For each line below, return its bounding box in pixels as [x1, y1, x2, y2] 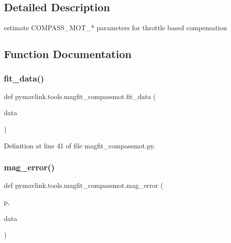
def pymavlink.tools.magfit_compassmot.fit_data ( [4, 91, 156, 101]
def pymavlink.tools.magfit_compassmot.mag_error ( [4, 180, 163, 190]
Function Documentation [4, 46, 132, 61]
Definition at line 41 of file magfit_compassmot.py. [4, 140, 156, 150]
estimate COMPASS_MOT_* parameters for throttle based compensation [4, 22, 227, 33]
